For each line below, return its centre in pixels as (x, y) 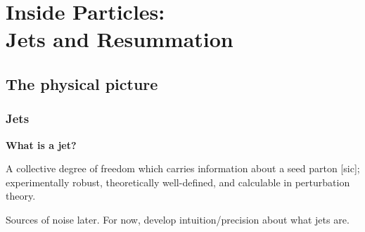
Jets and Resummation (120, 39)
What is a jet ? (41, 144)
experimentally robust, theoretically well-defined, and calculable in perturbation (178, 182)
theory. (21, 196)
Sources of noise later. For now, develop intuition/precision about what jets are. (178, 219)
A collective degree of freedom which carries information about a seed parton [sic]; (183, 168)
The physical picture (82, 83)
